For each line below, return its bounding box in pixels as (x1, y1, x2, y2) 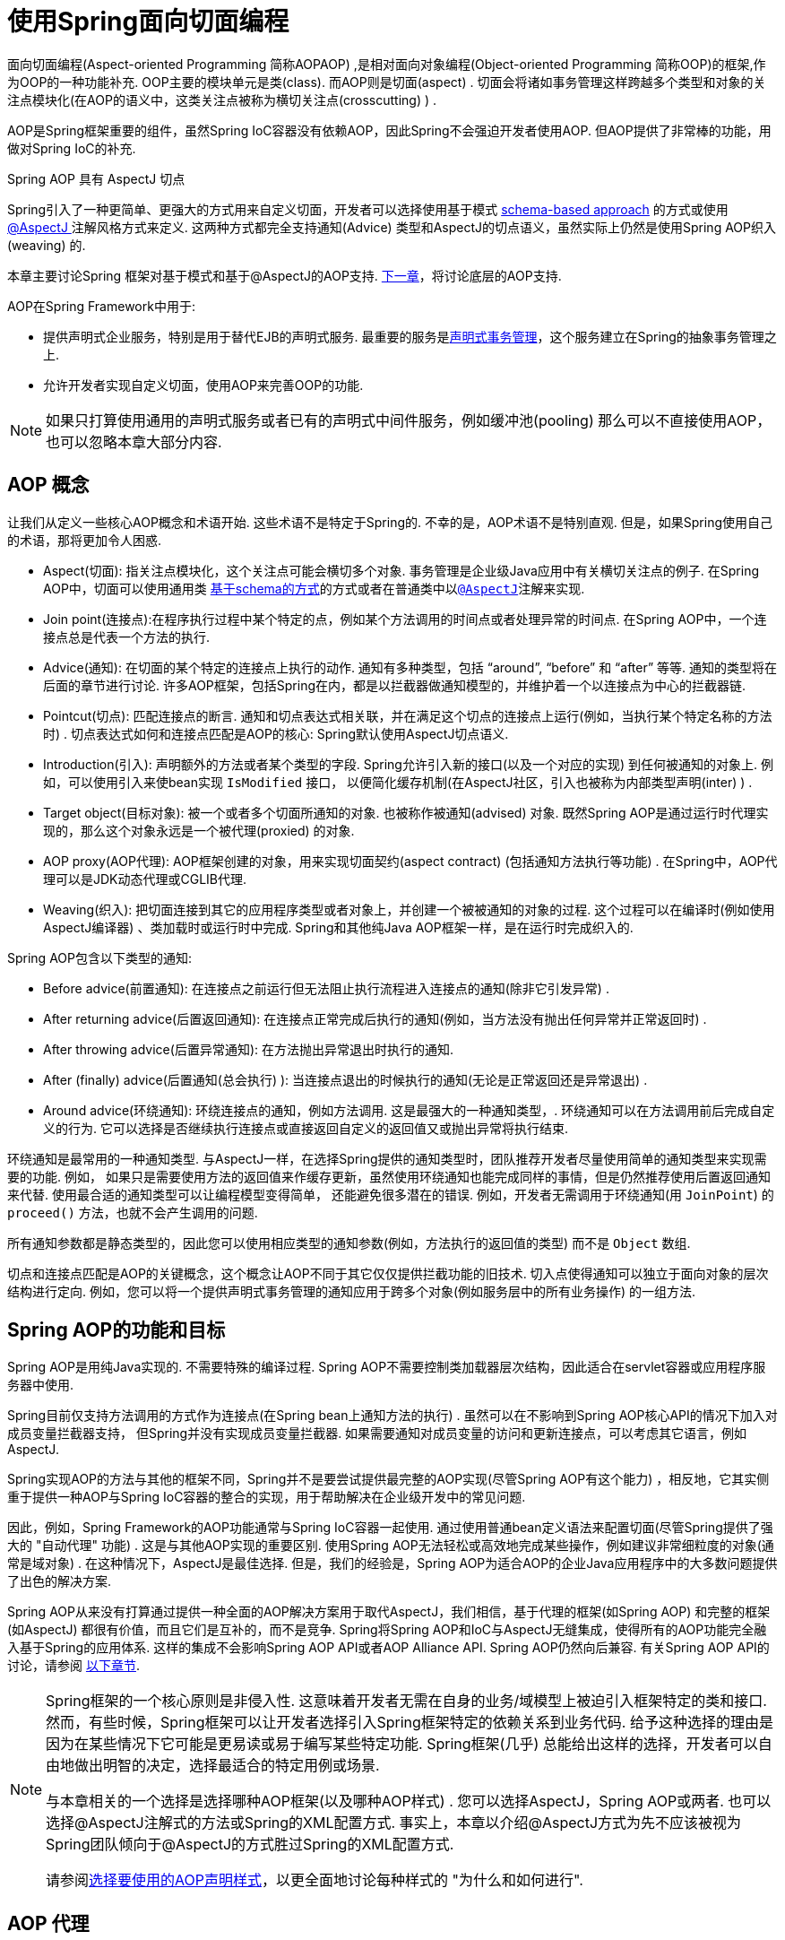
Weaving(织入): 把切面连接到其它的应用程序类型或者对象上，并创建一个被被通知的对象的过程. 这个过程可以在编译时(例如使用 (43, 901, 775, 917)
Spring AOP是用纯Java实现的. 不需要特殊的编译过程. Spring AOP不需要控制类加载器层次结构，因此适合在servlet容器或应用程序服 (7, 1359, 766, 1375)
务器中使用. (7, 1377, 74, 1393)
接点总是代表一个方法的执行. (43, 628, 211, 645)
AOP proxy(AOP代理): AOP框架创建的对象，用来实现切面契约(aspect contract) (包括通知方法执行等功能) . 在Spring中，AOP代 (43, 853, 778, 869)
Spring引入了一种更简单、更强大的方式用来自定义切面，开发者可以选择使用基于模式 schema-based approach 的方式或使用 (7, 201, 729, 217)
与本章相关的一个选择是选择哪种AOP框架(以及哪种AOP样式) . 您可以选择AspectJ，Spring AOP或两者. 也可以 (46, 1792, 772, 1811)
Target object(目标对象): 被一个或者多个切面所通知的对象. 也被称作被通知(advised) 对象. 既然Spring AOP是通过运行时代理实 (43, 804, 769, 820)
